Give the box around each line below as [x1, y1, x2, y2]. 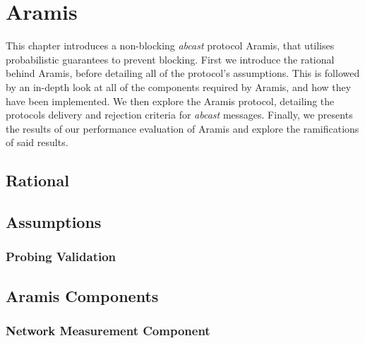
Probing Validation [6, 248, 116, 265]
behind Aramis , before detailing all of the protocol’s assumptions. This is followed [6, 66, 360, 80]
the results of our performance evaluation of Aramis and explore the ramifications [6, 121, 359, 136]
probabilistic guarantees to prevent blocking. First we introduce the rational [6, 52, 335, 66]
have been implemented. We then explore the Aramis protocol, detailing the [6, 93, 335, 108]
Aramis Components [6, 284, 159, 306]
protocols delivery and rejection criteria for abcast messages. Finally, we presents [6, 107, 353, 122]
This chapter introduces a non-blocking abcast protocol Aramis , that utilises [6, 38, 335, 53]
